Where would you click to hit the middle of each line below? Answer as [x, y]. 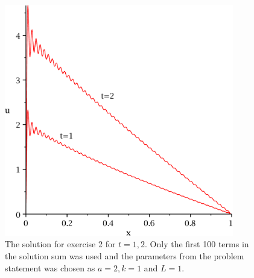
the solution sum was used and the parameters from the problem [125, 255]
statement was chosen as [50, 267]
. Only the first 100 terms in [197, 244]
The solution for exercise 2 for [60, 244]
